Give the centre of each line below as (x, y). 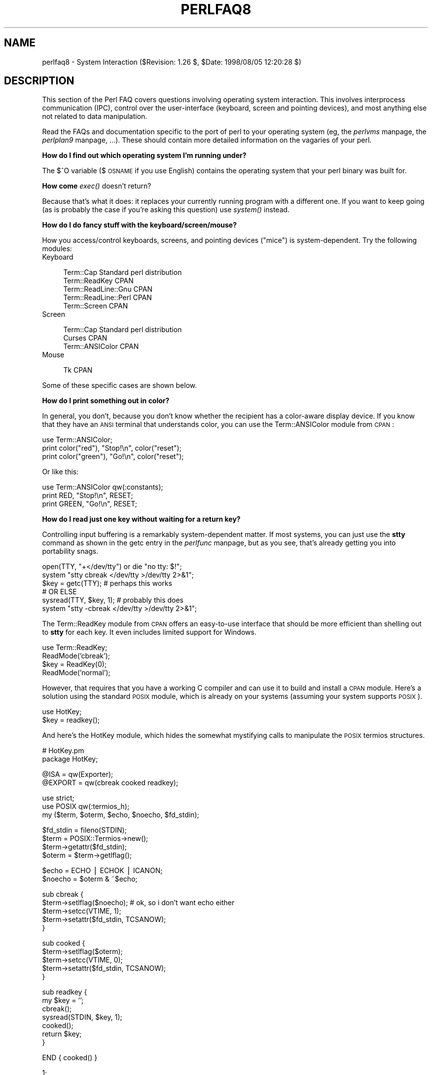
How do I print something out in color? (106, 401)
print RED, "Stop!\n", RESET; (88, 496)
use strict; (58, 798)
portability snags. (70, 551)
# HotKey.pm (63, 751)
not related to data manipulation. (95, 116)
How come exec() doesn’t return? (97, 186)
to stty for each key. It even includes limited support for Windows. (149, 632)
